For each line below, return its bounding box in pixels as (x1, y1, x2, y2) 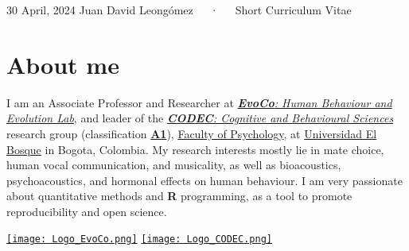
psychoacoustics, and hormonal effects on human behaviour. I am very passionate (6, 172, 403, 188)
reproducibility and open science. (6, 203, 167, 219)
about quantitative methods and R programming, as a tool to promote (6, 187, 353, 204)
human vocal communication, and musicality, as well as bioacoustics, (6, 156, 341, 173)
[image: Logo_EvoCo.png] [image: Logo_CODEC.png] (6, 234, 272, 245)
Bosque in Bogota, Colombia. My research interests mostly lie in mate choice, (6, 141, 384, 157)
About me (6, 48, 119, 80)
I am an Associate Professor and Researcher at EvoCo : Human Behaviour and (6, 94, 392, 110)
